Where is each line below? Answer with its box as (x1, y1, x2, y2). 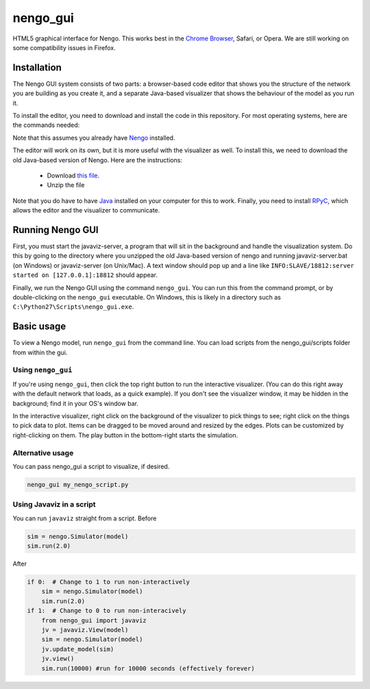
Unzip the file (47, 181, 85, 189)
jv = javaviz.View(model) (41, 626, 129, 633)
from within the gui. (12, 348, 68, 356)
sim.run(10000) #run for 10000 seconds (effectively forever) (41, 664, 255, 672)
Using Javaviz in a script (12, 500, 96, 509)
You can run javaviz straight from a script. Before (12, 514, 157, 522)
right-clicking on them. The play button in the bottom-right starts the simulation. (12, 431, 238, 439)
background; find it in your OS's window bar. (12, 399, 139, 407)
